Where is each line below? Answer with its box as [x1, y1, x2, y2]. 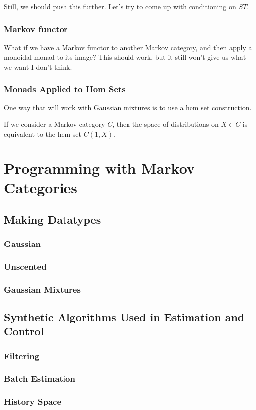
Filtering [4, 349, 40, 362]
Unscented [4, 260, 47, 272]
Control [4, 324, 44, 339]
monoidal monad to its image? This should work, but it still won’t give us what [4, 52, 246, 62]
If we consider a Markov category [4, 119, 105, 129]
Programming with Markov [4, 158, 195, 178]
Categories [4, 177, 78, 197]
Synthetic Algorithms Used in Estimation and [4, 309, 245, 324]
